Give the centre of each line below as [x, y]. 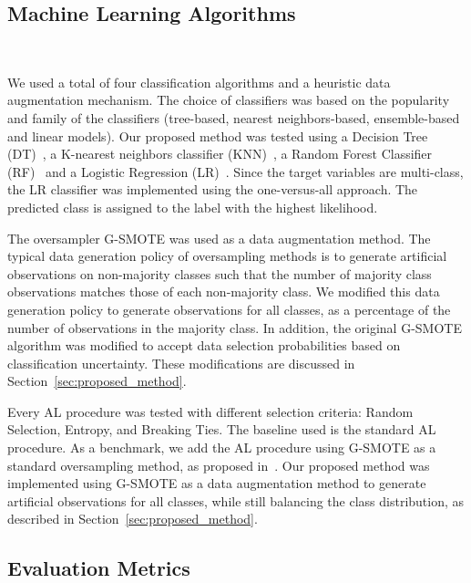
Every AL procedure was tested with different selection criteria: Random [210, 411]
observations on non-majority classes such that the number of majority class [220, 273]
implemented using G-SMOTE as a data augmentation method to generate [217, 483]
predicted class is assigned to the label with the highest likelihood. [193, 207]
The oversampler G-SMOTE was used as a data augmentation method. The [219, 238]
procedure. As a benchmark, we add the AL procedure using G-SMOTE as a [222, 448]
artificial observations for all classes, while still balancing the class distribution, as [236, 500]
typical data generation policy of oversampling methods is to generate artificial [227, 256]
